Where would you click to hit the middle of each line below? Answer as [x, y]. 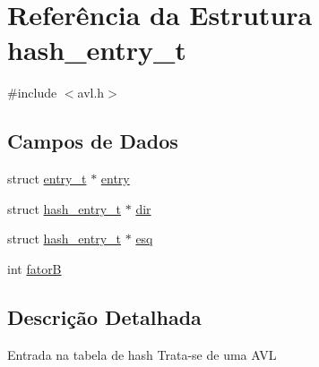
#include [32, 93]
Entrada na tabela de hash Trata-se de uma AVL [142, 354]
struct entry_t [47, 179]
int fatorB [34, 268]
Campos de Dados [93, 141]
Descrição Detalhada [104, 316]
